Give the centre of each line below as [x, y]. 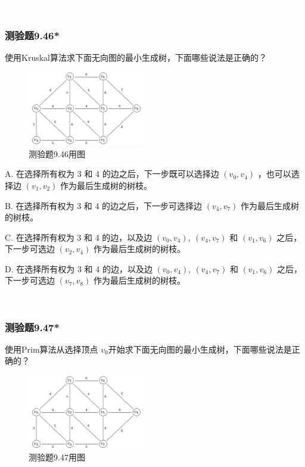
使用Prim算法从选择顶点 [52, 349]
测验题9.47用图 [57, 457]
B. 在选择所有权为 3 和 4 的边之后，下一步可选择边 [104, 205]
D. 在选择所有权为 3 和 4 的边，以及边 [79, 268]
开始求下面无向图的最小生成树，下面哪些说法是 [200, 349]
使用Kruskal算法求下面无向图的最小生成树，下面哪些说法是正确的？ [136, 57]
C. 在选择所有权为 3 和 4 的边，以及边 [79, 237]
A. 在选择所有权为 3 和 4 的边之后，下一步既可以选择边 [112, 174]
